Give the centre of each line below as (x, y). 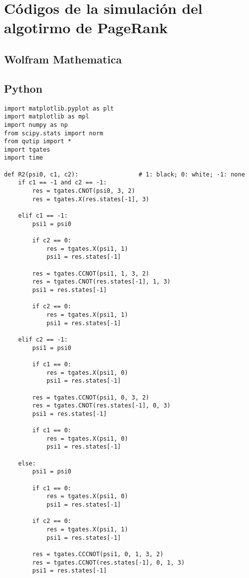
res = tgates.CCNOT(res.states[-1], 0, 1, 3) (109, 562)
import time (24, 158)
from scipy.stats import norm (54, 133)
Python (23, 88)
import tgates (27, 149)
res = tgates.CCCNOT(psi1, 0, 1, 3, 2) (98, 554)
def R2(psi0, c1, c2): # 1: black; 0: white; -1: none (124, 174)
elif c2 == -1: (43, 339)
